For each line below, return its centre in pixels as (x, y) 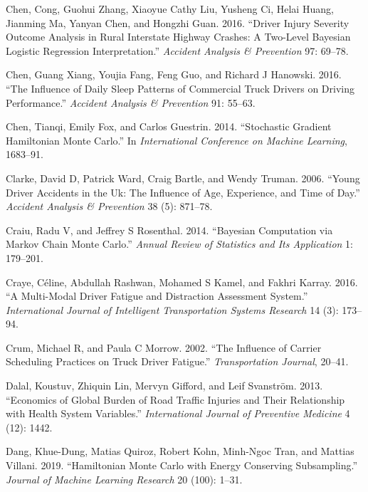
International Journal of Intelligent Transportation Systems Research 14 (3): (172, 309)
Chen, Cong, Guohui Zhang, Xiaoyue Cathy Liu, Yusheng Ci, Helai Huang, (170, 9)
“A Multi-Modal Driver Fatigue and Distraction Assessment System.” (157, 296)
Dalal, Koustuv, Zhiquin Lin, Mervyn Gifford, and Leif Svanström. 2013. (164, 386)
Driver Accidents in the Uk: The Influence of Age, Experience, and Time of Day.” (183, 192)
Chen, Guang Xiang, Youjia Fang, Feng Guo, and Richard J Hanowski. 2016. (174, 74)
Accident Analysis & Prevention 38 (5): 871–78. (109, 206)
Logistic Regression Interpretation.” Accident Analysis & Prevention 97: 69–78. (177, 50)
